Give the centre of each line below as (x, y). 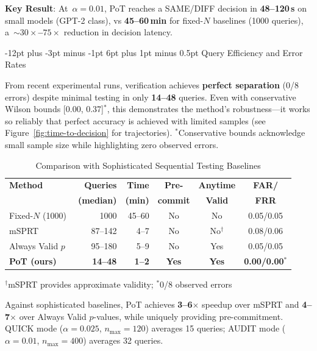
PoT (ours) (33, 261)
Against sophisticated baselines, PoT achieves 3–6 (99, 304)
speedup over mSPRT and (251, 304)
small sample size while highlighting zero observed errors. (112, 144)
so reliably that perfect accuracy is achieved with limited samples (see (135, 120)
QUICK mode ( (34, 328)
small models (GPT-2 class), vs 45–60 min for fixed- (104, 20)
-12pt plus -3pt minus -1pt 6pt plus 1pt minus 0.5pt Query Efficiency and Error (154, 52)
